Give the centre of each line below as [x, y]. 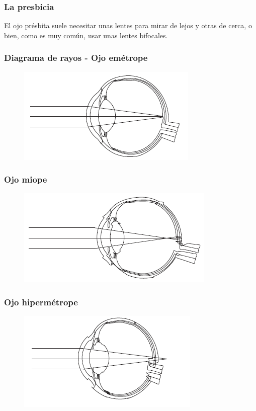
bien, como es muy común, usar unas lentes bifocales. [86, 35]
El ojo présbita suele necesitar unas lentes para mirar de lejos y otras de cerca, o [128, 25]
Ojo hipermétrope [41, 302]
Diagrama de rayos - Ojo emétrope [76, 58]
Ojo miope [26, 179]
